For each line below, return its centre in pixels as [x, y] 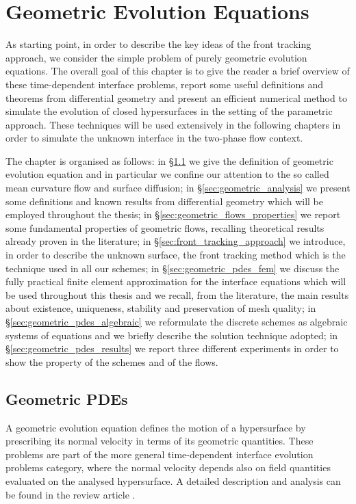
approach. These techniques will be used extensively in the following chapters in [173, 124]
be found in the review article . [71, 494]
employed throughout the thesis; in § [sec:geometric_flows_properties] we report [173, 214]
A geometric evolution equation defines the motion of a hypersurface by [156, 427]
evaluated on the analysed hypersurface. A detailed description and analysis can [173, 480]
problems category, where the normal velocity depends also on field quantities [168, 467]
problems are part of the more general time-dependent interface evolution [160, 454]
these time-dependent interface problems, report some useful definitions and [165, 84]
